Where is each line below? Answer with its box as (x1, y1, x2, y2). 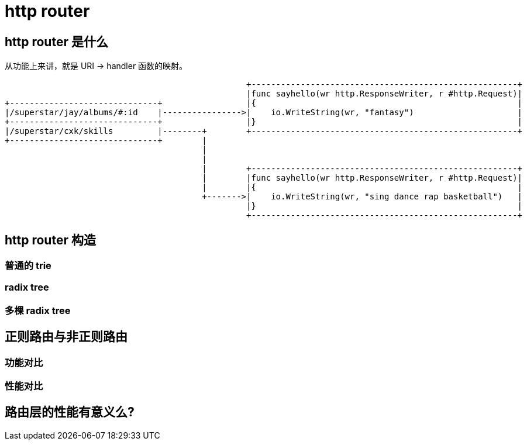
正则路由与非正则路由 (5, 329, 128, 344)
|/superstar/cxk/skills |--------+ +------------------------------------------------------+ (5, 126, 523, 136)
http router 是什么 (5, 34, 108, 49)
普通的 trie (5, 260, 51, 272)
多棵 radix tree (5, 304, 71, 316)
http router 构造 (5, 232, 96, 247)
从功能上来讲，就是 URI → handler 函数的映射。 (5, 61, 188, 71)
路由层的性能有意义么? (5, 405, 135, 420)
